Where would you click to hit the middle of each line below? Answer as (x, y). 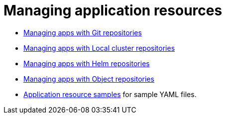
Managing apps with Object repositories (89, 79)
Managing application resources (113, 10)
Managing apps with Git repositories (83, 32)
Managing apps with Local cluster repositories (99, 48)
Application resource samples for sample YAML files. (110, 94)
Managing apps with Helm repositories (87, 63)
